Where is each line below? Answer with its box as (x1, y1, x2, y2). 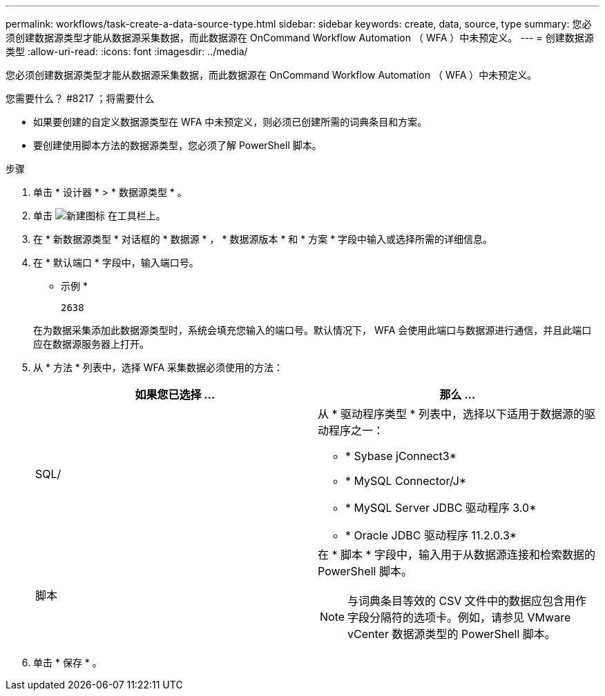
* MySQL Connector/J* (345, 474, 467, 488)
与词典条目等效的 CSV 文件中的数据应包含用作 (347, 594, 587, 608)
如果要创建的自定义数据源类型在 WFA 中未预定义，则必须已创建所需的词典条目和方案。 (33, 116, 428, 128)
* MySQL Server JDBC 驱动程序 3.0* (345, 501, 537, 515)
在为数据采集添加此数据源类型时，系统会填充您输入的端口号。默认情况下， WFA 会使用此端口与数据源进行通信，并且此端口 (33, 324, 592, 336)
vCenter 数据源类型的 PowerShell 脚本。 (347, 627, 556, 641)
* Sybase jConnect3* (345, 449, 457, 463)
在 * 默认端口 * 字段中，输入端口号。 (33, 257, 199, 268)
